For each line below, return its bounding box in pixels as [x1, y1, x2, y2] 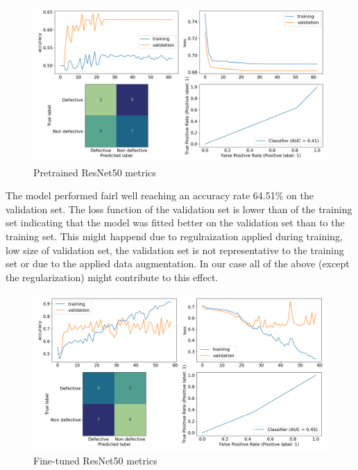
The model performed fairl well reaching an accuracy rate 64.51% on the [6, 188, 314, 203]
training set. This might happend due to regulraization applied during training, [6, 229, 343, 244]
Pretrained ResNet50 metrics [33, 165, 156, 179]
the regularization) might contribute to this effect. [6, 269, 219, 284]
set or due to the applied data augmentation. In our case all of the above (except [6, 256, 350, 271]
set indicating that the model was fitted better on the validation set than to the [6, 215, 345, 230]
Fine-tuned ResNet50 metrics [33, 453, 157, 468]
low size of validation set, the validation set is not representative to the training [6, 242, 344, 257]
